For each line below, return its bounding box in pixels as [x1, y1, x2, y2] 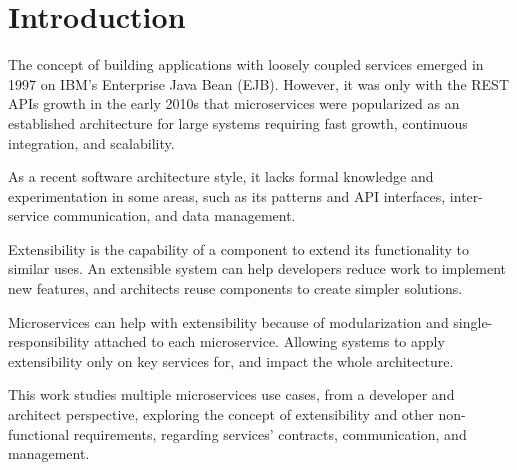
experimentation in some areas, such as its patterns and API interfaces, [8, 185, 446, 206]
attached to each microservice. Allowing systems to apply [94, 331, 445, 352]
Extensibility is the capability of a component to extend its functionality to [8, 238, 469, 259]
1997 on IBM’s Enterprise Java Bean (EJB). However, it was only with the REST [8, 73, 510, 94]
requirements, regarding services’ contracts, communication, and [73, 423, 467, 444]
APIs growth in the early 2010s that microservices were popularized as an [8, 93, 460, 114]
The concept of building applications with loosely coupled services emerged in [8, 54, 484, 75]
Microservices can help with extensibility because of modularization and [8, 311, 449, 332]
